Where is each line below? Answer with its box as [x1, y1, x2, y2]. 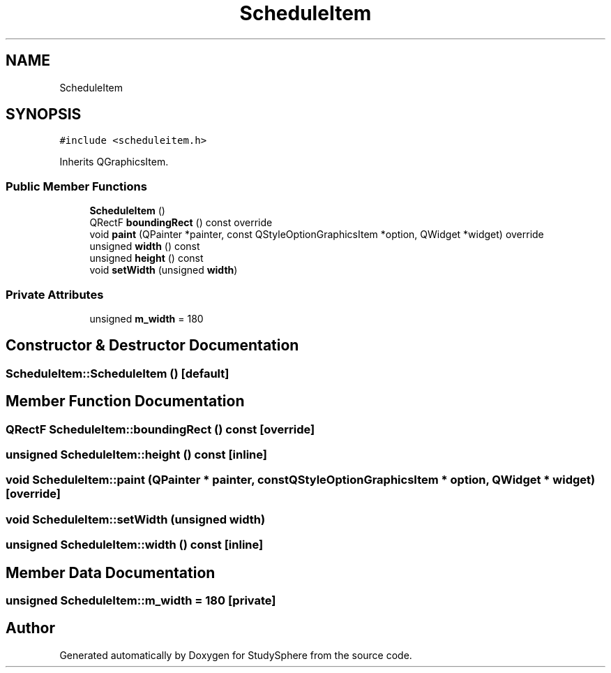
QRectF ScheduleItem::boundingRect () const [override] [6, 422, 315, 436]
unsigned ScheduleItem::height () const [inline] [6, 448, 267, 461]
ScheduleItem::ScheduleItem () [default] [6, 366, 229, 380]
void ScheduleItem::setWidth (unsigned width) [6, 512, 266, 526]
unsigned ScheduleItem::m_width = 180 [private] [6, 593, 276, 607]
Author [6, 619, 55, 637]
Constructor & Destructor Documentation [6, 336, 299, 355]
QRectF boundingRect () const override [89, 216, 273, 229]
